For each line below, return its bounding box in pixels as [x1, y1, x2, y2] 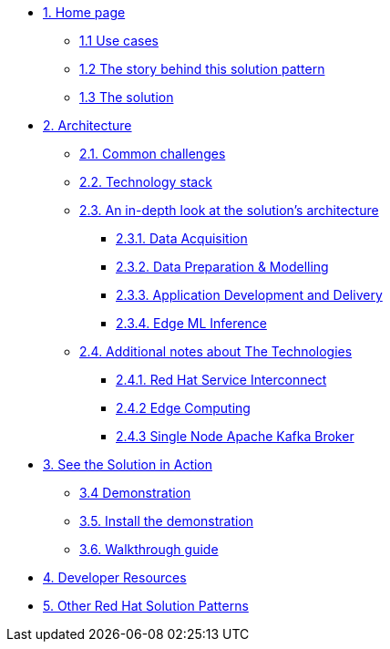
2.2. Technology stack [79, 174, 212, 190]
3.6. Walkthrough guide [79, 541, 219, 557]
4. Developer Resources [43, 570, 187, 585]
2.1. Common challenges [79, 146, 226, 161]
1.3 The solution [79, 89, 174, 105]
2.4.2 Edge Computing [116, 400, 251, 416]
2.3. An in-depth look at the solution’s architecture [79, 202, 379, 218]
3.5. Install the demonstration [79, 513, 254, 529]
